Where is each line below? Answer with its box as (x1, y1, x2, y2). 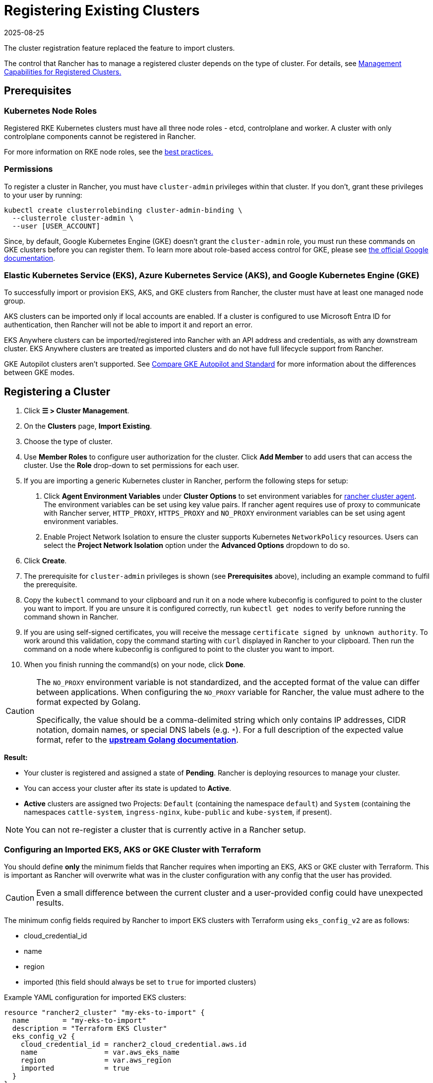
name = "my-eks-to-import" (12, 1016, 146, 1025)
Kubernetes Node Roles (4, 105, 97, 116)
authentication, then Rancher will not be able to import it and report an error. (4, 320, 253, 329)
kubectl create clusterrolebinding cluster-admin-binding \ (4, 206, 243, 214)
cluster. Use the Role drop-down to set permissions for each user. (24, 461, 239, 470)
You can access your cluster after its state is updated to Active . (24, 784, 232, 793)
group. (4, 297, 25, 306)
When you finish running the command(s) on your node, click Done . (24, 660, 246, 669)
